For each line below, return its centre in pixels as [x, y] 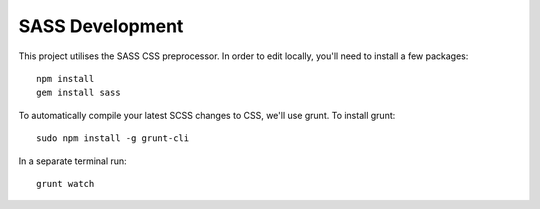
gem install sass [78, 93]
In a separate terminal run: [72, 161]
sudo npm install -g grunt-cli [113, 138]
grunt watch [65, 183]
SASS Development [101, 26]
